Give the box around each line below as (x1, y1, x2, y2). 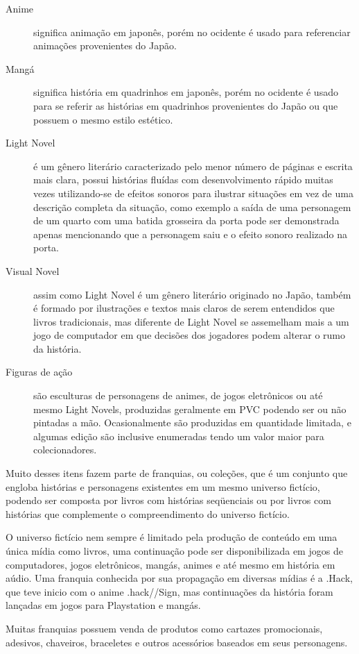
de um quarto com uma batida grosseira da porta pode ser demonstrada (33, 213, 340, 228)
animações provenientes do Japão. (33, 38, 177, 53)
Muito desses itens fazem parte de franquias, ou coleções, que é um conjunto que (6, 466, 348, 480)
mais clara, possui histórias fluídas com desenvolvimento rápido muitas (33, 172, 333, 187)
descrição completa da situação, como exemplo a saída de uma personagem (33, 199, 351, 214)
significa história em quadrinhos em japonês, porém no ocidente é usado (33, 85, 338, 99)
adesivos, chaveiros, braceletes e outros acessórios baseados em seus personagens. (6, 635, 348, 649)
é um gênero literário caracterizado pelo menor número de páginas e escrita (33, 158, 353, 173)
